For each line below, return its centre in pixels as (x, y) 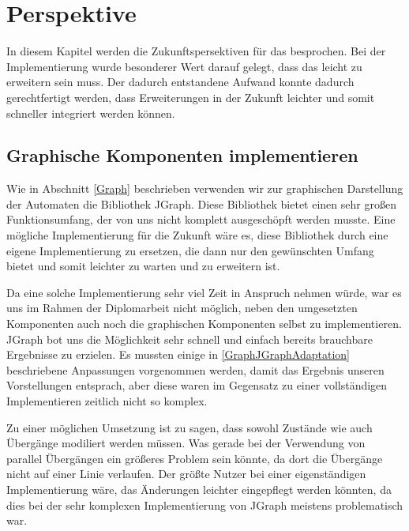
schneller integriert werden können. (91, 113)
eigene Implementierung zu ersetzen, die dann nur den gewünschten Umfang (190, 250)
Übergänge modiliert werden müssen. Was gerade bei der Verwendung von (186, 443)
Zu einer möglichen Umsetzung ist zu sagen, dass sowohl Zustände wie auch (189, 427)
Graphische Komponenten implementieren (182, 155)
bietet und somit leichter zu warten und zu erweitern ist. (143, 266)
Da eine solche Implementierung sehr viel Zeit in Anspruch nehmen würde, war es (204, 292)
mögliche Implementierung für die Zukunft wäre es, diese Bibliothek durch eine (197, 235)
